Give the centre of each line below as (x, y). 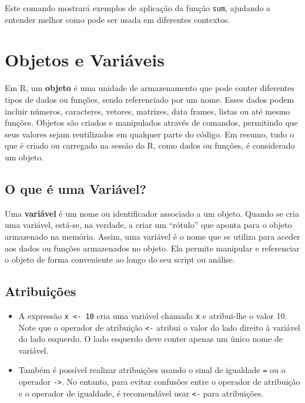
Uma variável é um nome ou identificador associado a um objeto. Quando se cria (152, 213)
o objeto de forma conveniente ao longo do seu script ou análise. (120, 259)
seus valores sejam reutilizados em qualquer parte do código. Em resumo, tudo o (149, 134)
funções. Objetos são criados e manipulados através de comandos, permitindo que (151, 122)
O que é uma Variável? (76, 188)
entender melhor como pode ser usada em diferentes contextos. (118, 19)
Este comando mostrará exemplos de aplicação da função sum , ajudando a (138, 8)
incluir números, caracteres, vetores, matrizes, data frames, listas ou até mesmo (148, 111)
